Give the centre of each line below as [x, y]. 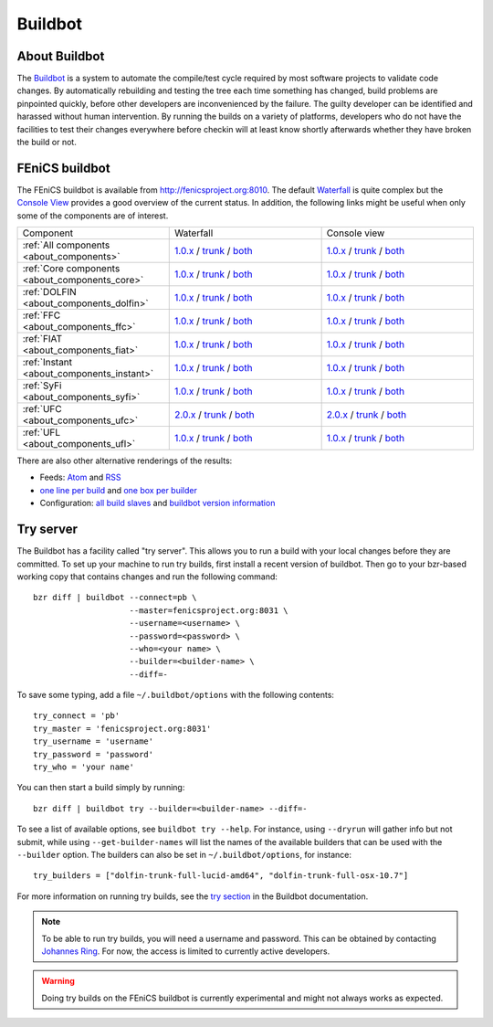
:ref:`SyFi [42, 386]
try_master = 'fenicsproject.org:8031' [122, 728]
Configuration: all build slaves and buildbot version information [157, 503]
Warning [58, 981]
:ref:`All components [66, 245]
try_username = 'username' [94, 741]
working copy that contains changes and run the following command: [147, 577]
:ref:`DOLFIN [49, 292]
